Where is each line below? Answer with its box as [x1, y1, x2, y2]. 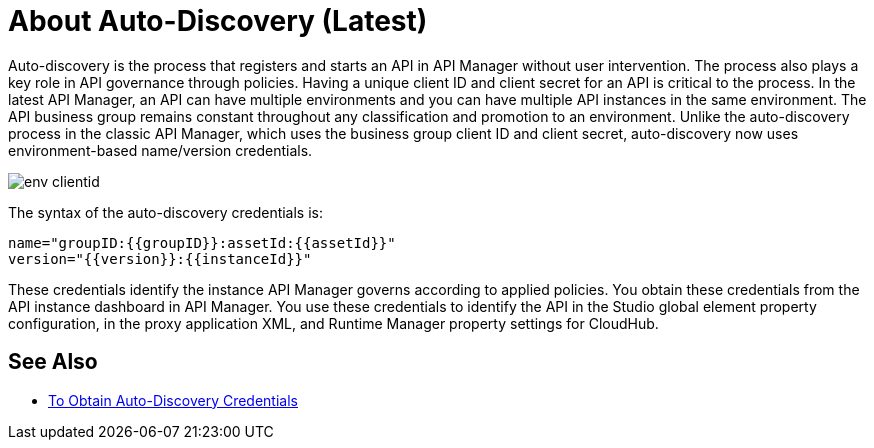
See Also [8, 349, 98, 375]
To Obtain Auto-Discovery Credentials [48, 391, 298, 409]
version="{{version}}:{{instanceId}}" [8, 250, 312, 267]
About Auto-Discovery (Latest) [8, 4, 428, 38]
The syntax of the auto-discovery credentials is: [8, 203, 324, 221]
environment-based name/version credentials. [8, 141, 313, 159]
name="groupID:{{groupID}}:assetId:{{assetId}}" [8, 234, 396, 251]
